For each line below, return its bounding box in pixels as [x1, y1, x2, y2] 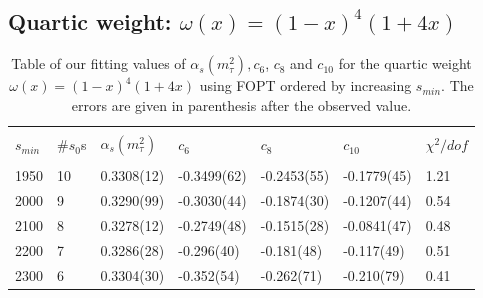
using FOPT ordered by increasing [199, 75, 412, 96]
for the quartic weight [338, 53, 472, 74]
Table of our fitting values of [11, 53, 186, 74]
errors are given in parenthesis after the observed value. [71, 94, 412, 115]
